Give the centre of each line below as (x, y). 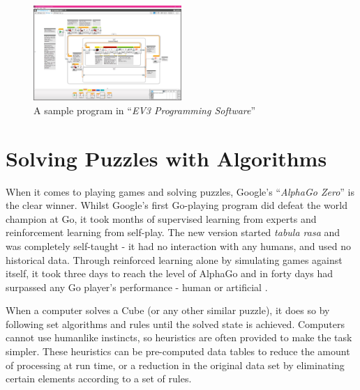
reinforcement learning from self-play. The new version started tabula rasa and (173, 232)
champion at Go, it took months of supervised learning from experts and (161, 218)
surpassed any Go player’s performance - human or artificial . (137, 287)
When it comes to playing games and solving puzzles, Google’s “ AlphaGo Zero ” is (180, 191)
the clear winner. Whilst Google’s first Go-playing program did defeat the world (177, 205)
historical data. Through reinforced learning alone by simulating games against (174, 259)
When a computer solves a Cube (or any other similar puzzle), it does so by (168, 310)
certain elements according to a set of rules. (99, 379)
